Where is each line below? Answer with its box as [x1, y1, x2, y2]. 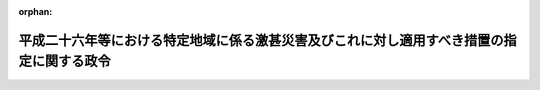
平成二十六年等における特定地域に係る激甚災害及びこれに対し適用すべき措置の [18, 31, 504, 49]
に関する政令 [31, 53, 111, 70]
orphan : [18, 6, 53, 17]
